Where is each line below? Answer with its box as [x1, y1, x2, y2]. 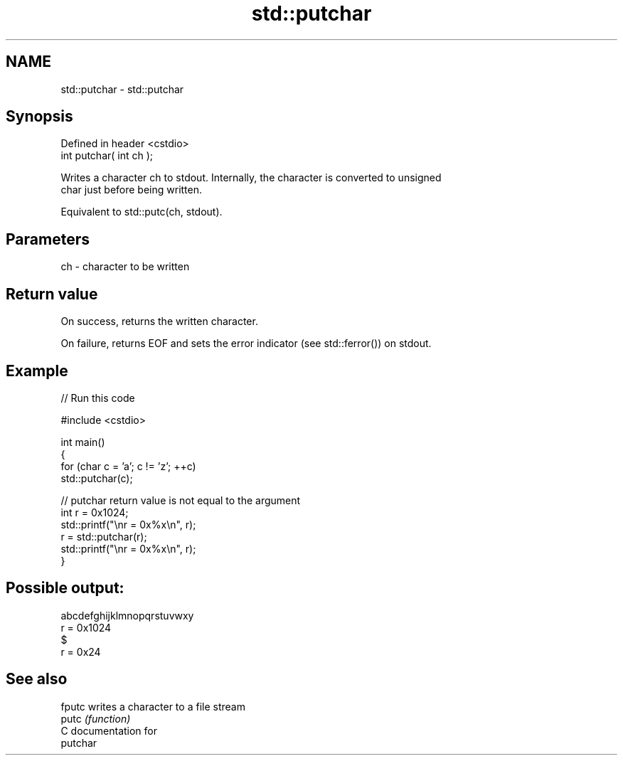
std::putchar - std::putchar [60, 83, 184, 95]
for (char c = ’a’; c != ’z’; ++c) [60, 459, 196, 472]
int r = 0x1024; [60, 506, 129, 518]
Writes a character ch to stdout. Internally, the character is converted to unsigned [60, 171, 442, 184]
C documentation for [60, 724, 158, 737]
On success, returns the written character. [60, 315, 258, 328]
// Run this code [60, 391, 135, 404]
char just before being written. [60, 183, 203, 196]
